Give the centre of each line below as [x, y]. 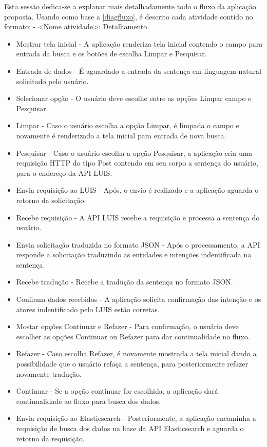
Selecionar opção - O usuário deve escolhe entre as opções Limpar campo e [134, 98]
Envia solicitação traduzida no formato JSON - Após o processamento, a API [138, 244]
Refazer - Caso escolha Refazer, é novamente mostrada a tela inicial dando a [136, 353]
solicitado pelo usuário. [52, 81]
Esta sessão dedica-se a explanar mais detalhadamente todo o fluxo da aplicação [130, 6]
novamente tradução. [49, 373]
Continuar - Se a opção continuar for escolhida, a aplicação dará [117, 391]
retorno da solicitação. [51, 200]
